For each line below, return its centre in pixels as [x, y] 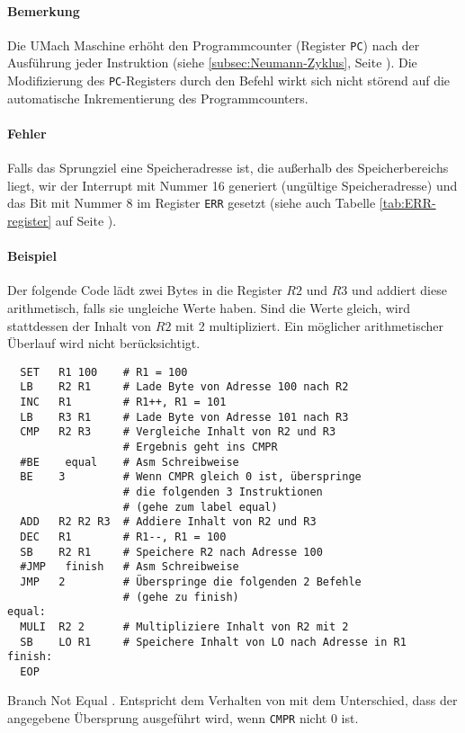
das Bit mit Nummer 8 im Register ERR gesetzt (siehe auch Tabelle [192, 203]
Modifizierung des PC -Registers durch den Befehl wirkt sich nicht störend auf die [229, 80]
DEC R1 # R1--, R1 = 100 [123, 536]
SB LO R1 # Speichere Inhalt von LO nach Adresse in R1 [213, 642]
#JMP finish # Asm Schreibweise [130, 567]
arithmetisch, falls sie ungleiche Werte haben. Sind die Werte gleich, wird [209, 307]
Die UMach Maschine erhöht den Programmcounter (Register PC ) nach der [214, 45]
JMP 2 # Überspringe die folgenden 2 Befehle [191, 581]
